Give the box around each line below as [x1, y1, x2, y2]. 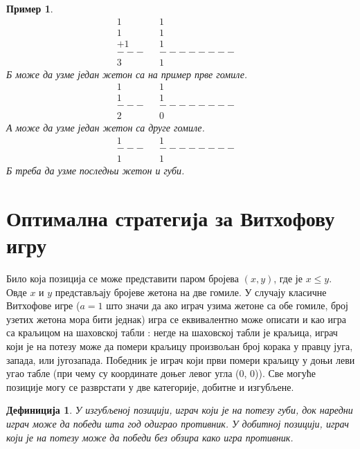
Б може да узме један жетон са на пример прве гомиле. [6, 66, 248, 81]
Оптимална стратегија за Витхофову [6, 203, 335, 232]
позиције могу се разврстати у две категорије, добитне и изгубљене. [6, 379, 294, 394]
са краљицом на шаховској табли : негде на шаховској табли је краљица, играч [6, 325, 338, 340]
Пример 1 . [6, 1, 53, 15]
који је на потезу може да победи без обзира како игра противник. [6, 430, 294, 444]
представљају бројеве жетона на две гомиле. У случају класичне [55, 284, 327, 299]
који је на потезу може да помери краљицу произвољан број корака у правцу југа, [6, 339, 353, 354]
